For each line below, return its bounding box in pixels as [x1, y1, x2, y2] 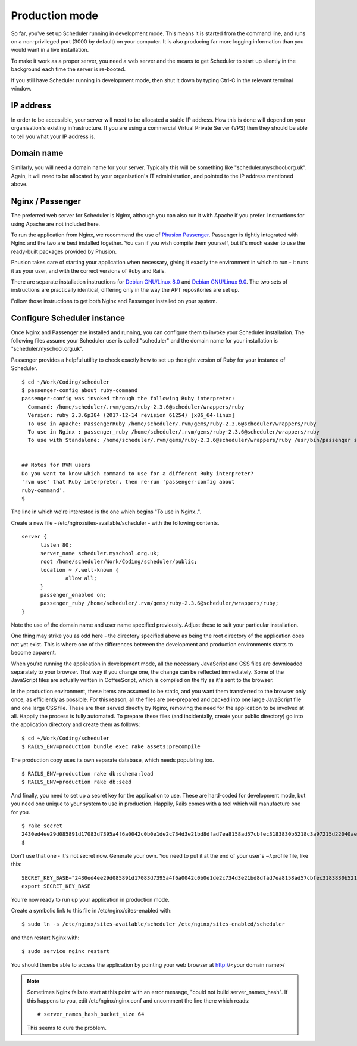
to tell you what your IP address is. [11, 133, 96, 140]
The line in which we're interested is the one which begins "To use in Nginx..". [11, 508, 202, 515]
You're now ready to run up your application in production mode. [11, 896, 170, 903]
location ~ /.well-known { [40, 566, 119, 573]
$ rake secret [21, 822, 62, 829]
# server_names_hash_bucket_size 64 [37, 1011, 145, 1018]
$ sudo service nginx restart [21, 948, 110, 955]
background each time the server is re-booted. [11, 66, 126, 73]
